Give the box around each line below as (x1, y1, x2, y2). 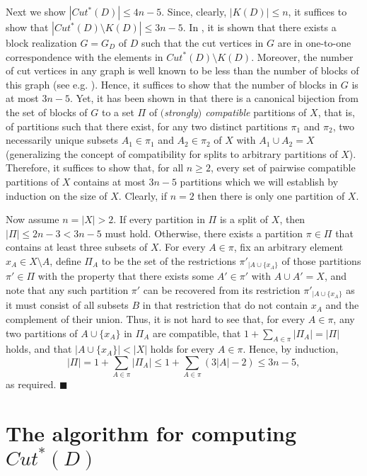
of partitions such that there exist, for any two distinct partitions (6, 118, 288, 133)
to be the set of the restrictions (101, 253, 236, 268)
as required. (6, 377, 57, 392)
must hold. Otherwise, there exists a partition (105, 225, 303, 240)
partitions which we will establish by (180, 174, 339, 188)
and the (325, 297, 359, 312)
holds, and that (6, 341, 72, 356)
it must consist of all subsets (6, 297, 129, 312)
